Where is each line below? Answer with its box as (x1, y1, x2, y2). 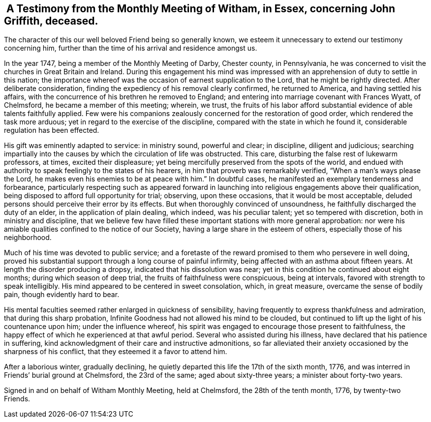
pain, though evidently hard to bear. (4, 290, 120, 299)
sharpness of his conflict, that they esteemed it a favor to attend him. (4, 347, 227, 356)
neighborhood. (4, 233, 52, 242)
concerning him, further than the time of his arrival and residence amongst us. (4, 44, 257, 53)
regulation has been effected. (4, 126, 99, 135)
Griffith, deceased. (4, 15, 98, 27)
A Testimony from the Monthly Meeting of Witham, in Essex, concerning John (6, 2, 395, 15)
